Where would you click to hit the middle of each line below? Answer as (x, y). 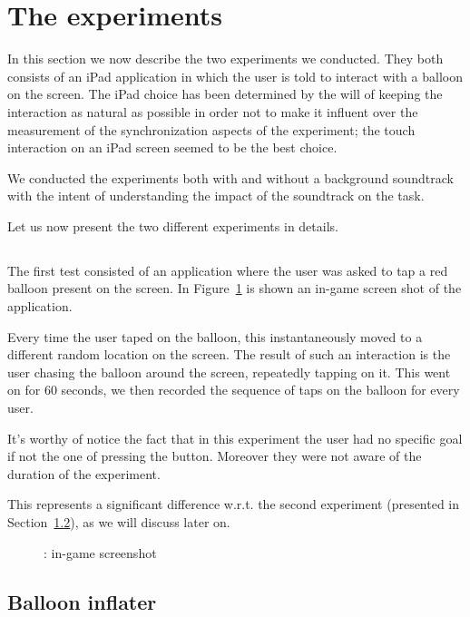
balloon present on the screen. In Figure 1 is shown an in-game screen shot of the (235, 288)
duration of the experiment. (84, 473)
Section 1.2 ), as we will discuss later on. (119, 521)
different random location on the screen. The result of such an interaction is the (229, 354)
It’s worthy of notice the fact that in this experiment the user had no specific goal (235, 438)
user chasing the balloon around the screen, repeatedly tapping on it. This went (229, 372)
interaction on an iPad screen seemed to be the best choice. (172, 147)
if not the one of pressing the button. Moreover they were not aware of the (215, 456)
